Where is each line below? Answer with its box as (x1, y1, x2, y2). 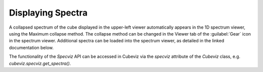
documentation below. (9, 44, 54, 51)
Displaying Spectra (9, 7, 88, 18)
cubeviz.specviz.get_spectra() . (9, 60, 71, 66)
